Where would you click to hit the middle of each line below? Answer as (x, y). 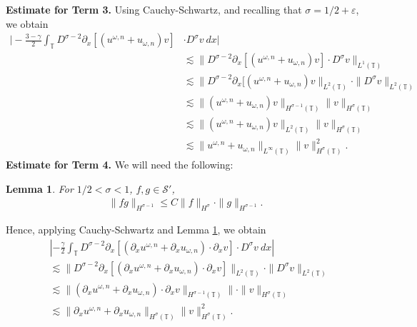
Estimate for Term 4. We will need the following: (120, 164)
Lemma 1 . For (40, 188)
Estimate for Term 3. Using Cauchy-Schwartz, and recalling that (154, 9)
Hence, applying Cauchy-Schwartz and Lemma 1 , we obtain (136, 229)
